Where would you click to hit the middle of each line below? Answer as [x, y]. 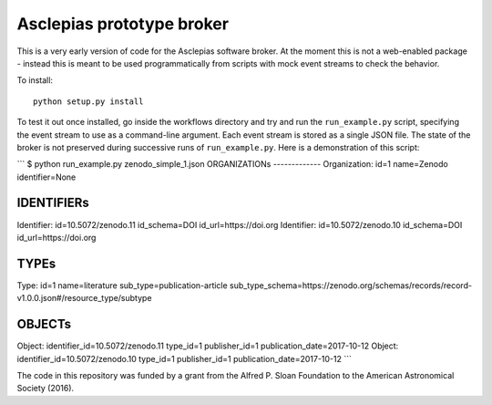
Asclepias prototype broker [123, 24]
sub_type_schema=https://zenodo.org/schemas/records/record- [351, 285]
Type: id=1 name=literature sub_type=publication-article [122, 285]
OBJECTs [44, 324]
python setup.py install [88, 101]
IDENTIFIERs [53, 203]
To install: [35, 80]
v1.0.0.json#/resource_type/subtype [84, 298]
